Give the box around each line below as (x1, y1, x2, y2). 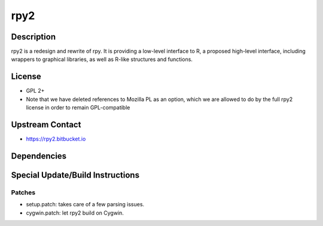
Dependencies (11, 151, 67, 161)
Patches (11, 188, 36, 197)
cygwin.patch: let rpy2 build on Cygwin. (26, 209, 124, 216)
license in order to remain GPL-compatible (26, 104, 130, 111)
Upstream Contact (11, 120, 81, 130)
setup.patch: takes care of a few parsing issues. (26, 201, 145, 208)
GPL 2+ (26, 87, 45, 94)
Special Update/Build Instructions (11, 170, 140, 180)
